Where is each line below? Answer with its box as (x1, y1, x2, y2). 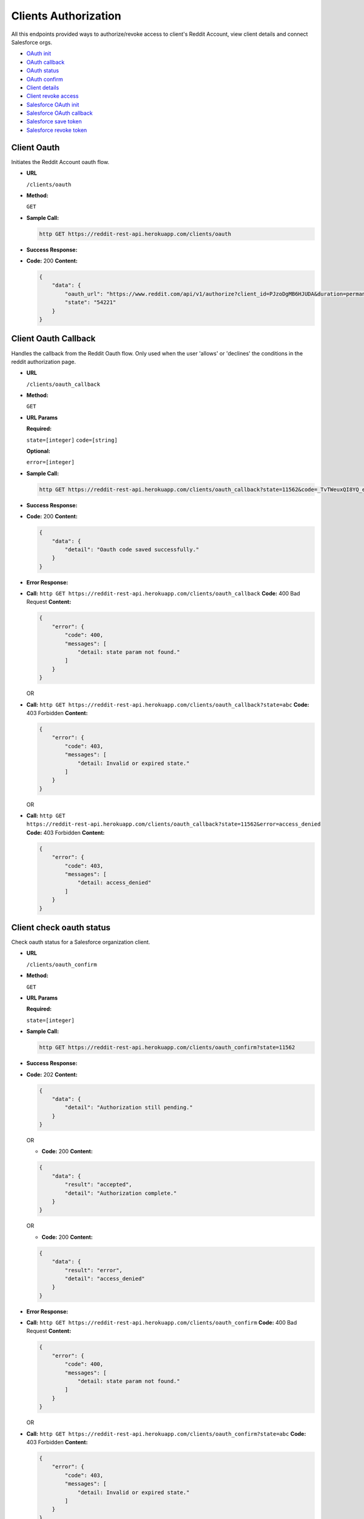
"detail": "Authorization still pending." (64, 1104, 194, 1111)
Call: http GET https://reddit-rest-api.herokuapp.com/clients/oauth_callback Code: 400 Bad (26, 590, 300, 597)
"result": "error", (64, 1267, 123, 1274)
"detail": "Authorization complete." (64, 1190, 177, 1196)
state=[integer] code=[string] (26, 436, 118, 444)
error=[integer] (26, 459, 75, 466)
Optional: (26, 447, 51, 455)
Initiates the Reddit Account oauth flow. (11, 158, 109, 165)
